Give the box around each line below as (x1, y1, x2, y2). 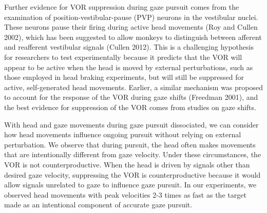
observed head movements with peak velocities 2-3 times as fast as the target (4, 189, 246, 200)
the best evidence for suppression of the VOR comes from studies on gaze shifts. (4, 101, 256, 112)
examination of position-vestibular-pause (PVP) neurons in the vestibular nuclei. (4, 11, 258, 22)
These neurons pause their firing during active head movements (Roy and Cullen (4, 22, 258, 32)
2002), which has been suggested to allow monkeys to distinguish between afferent (4, 31, 262, 42)
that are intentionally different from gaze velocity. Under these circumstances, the (4, 149, 261, 160)
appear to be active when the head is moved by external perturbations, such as (4, 61, 253, 72)
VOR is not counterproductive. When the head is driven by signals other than (4, 159, 250, 169)
